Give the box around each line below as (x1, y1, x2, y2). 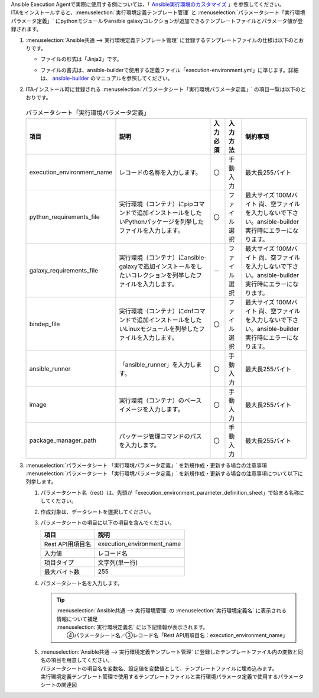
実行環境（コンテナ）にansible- (119, 253, 207, 261)
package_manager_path (29, 436, 97, 444)
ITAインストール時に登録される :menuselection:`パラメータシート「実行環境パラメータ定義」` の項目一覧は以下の (25, 86, 301, 93)
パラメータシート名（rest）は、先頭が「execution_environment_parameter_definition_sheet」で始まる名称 (40, 489, 300, 496)
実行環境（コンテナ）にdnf (119, 307, 194, 315)
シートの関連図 (40, 681, 77, 689)
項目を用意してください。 (50, 657, 113, 664)
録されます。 (11, 25, 42, 33)
